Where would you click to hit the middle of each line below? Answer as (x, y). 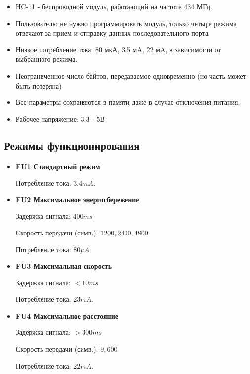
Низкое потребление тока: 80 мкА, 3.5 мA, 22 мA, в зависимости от (118, 49)
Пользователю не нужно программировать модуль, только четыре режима (126, 23)
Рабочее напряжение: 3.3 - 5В (60, 118)
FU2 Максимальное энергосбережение (77, 199)
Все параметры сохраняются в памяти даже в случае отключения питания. (128, 102)
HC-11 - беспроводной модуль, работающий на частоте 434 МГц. (114, 6)
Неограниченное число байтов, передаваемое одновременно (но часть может (131, 75)
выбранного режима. (46, 59)
